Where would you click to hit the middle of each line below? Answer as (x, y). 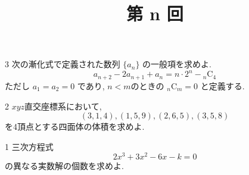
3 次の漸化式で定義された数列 (63, 64)
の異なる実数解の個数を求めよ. (64, 166)
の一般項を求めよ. (177, 64)
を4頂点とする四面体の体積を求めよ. (75, 126)
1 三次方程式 (29, 146)
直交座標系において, (63, 106)
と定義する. (222, 85)
